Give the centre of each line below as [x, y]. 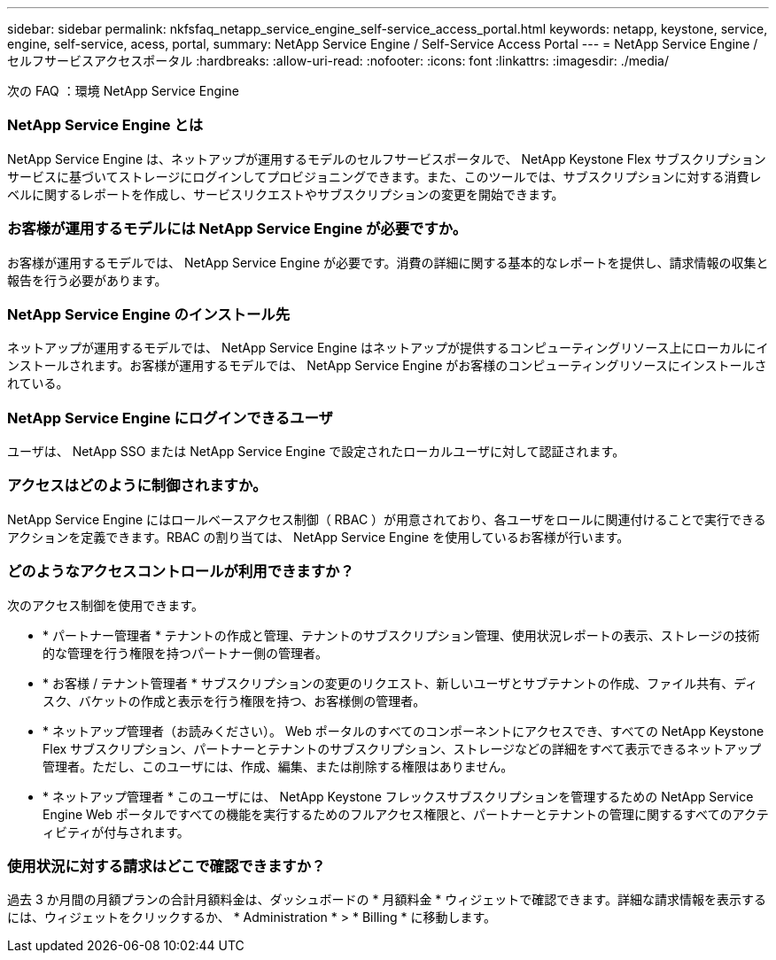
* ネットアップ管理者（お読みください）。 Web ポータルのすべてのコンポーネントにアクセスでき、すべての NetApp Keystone [404, 731]
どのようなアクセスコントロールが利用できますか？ [181, 572]
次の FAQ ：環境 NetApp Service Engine [123, 91]
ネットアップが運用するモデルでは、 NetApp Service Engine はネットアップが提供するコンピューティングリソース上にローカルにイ [388, 348]
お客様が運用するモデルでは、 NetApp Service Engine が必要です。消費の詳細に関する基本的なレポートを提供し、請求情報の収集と [388, 262]
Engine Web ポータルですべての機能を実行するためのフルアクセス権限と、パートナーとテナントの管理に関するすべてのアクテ [406, 814]
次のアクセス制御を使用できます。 [105, 605]
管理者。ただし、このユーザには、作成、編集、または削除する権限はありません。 [278, 766]
